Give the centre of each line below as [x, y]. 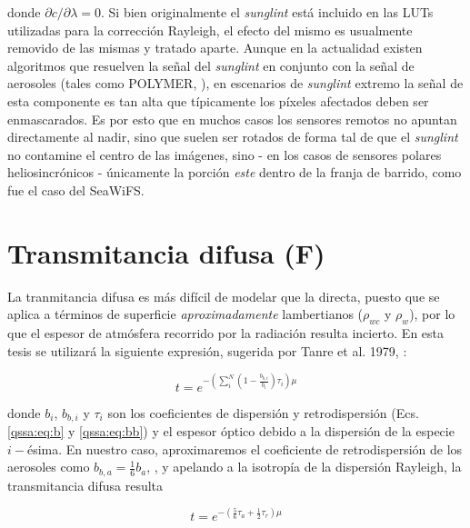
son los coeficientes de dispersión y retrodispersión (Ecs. [263, 412]
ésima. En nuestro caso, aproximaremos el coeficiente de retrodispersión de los [245, 448]
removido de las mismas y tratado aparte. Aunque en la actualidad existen [215, 48]
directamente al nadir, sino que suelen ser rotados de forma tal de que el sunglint [233, 137]
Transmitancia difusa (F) [166, 252]
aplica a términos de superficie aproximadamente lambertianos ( [185, 314]
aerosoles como [49, 467]
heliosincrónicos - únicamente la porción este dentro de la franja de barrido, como [235, 172]
